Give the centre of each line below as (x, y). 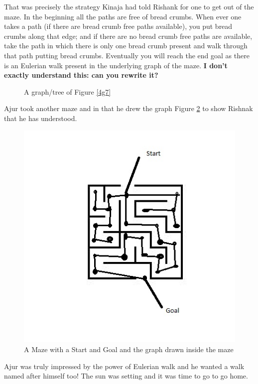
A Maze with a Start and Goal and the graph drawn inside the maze (129, 349)
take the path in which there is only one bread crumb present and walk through (126, 46)
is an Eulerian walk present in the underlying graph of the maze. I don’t (116, 65)
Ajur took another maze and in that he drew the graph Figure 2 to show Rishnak (129, 108)
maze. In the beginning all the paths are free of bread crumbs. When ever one (123, 16)
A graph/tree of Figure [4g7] (67, 91)
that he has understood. (41, 118)
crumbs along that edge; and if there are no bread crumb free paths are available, (128, 36)
